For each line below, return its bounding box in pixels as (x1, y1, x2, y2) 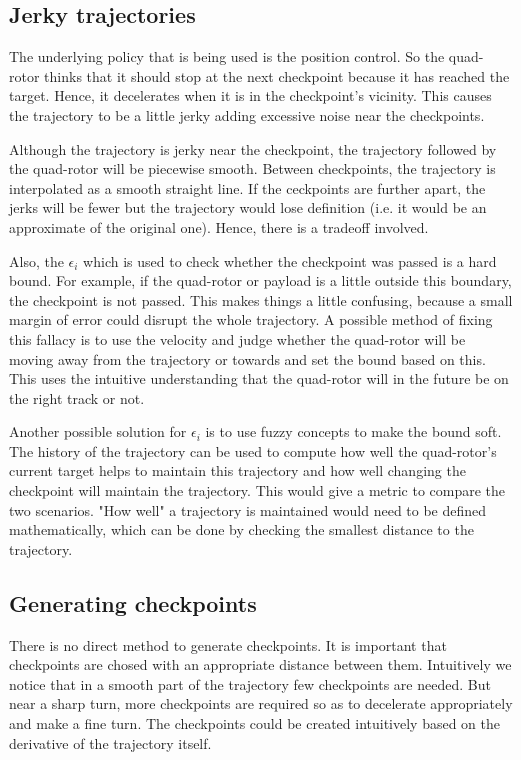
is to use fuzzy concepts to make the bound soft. (205, 421, 502, 442)
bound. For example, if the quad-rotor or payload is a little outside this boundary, (9, 270, 512, 291)
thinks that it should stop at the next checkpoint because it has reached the (44, 65, 510, 86)
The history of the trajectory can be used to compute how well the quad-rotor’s (9, 440, 497, 461)
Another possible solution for (9, 421, 187, 442)
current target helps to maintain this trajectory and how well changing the (9, 460, 466, 481)
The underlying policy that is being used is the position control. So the (9, 46, 445, 67)
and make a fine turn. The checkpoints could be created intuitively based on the (9, 713, 501, 734)
